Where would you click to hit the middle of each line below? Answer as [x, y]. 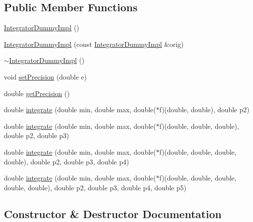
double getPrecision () [37, 93]
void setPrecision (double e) [45, 76]
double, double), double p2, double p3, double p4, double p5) [95, 187]
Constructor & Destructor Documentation [113, 213]
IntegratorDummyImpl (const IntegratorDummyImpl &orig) [94, 44]
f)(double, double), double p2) [204, 110]
